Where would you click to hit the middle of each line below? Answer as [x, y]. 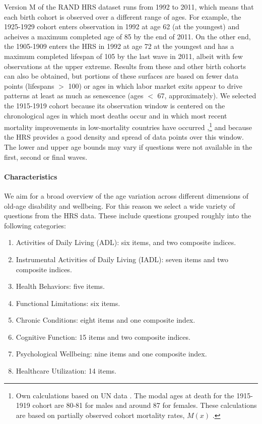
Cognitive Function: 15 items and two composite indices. [103, 337]
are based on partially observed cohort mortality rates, [100, 415]
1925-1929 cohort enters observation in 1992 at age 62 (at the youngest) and [122, 26]
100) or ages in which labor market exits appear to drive [155, 85]
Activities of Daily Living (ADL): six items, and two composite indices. [126, 242]
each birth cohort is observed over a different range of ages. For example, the [123, 16]
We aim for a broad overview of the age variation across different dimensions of [126, 195]
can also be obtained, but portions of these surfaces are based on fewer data [121, 76]
